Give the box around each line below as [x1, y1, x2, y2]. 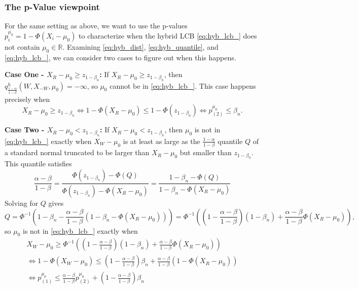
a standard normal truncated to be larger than [5, 147, 150, 158]
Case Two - [5, 124, 45, 135]
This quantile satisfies [5, 158, 72, 169]
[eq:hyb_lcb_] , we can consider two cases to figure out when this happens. [5, 52, 236, 62]
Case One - [5, 69, 44, 80]
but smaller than [180, 147, 232, 158]
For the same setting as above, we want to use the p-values [5, 20, 188, 31]
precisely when [5, 93, 50, 104]
